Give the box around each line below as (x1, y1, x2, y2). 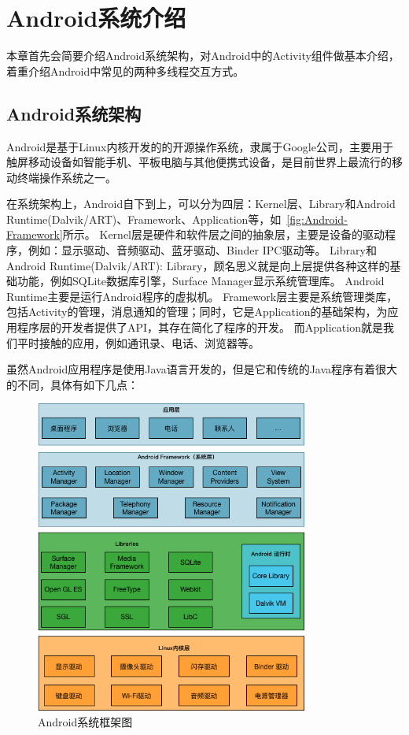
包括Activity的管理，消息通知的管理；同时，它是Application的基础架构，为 (6, 303, 388, 320)
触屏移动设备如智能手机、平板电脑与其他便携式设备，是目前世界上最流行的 (6, 154, 392, 170)
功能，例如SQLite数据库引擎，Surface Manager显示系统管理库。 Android (17, 273, 385, 289)
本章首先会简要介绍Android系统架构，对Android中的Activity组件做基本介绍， (6, 47, 400, 64)
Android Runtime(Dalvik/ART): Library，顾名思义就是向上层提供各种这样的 (6, 257, 390, 273)
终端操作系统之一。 (17, 169, 116, 185)
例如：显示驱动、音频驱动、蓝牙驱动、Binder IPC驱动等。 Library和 (28, 242, 377, 258)
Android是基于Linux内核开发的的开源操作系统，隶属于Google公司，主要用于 (6, 138, 393, 154)
